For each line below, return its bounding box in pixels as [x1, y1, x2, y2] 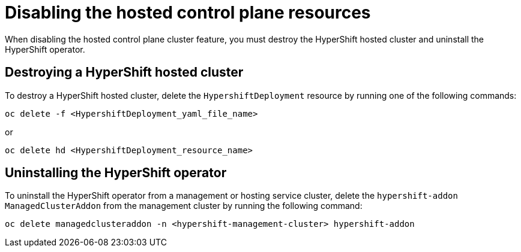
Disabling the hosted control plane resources [5, 2, 371, 23]
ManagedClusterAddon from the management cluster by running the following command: [5, 201, 363, 211]
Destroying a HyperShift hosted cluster [5, 65, 244, 80]
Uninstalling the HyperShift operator [5, 165, 227, 181]
